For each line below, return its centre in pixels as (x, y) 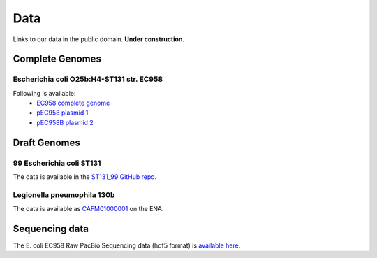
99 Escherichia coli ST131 (57, 163)
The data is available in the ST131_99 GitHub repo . (85, 177)
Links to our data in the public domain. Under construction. (99, 39)
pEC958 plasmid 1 (62, 113)
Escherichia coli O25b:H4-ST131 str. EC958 (88, 79)
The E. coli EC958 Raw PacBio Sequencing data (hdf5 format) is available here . (127, 245)
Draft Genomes (46, 142)
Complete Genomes (57, 59)
